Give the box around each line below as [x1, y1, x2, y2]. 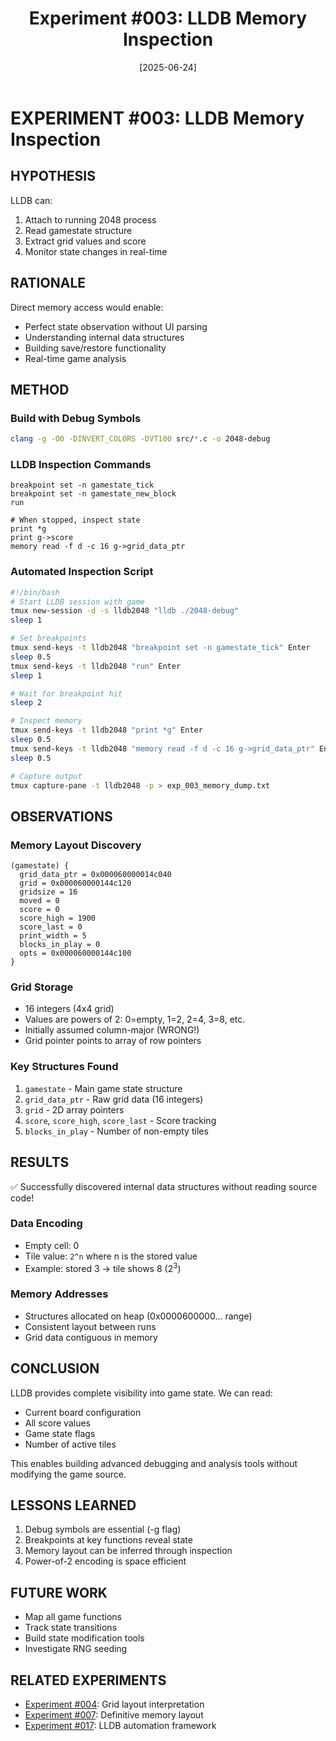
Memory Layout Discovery [10, 838, 142, 852]
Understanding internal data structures [24, 331, 185, 343]
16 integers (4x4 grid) [24, 1003, 115, 1015]
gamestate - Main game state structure [24, 1082, 183, 1094]
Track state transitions [24, 1622, 118, 1634]
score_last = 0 [19, 922, 83, 932]
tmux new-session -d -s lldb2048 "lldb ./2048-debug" [10, 606, 240, 616]
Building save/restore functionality [24, 342, 167, 354]
